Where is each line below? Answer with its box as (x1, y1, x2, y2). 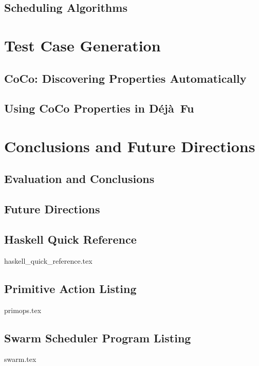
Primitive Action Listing (4, 280, 137, 296)
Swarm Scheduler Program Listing (4, 330, 191, 345)
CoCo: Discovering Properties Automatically (4, 70, 247, 86)
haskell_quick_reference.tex (4, 255, 92, 266)
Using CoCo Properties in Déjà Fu (4, 100, 194, 116)
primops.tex (4, 304, 42, 315)
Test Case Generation (4, 34, 161, 56)
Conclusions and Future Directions (4, 135, 255, 156)
